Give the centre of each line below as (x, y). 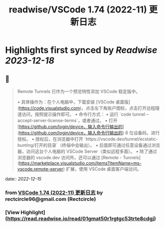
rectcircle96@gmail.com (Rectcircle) (51, 199)
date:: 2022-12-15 (23, 179)
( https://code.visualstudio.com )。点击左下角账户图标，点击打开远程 (86, 108)
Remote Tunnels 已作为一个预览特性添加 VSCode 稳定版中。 (79, 91)
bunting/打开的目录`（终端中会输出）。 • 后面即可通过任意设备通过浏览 (89, 145)
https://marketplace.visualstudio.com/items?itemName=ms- (80, 163)
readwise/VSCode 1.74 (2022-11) (78, 10)
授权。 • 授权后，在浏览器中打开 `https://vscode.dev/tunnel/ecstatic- (87, 139)
